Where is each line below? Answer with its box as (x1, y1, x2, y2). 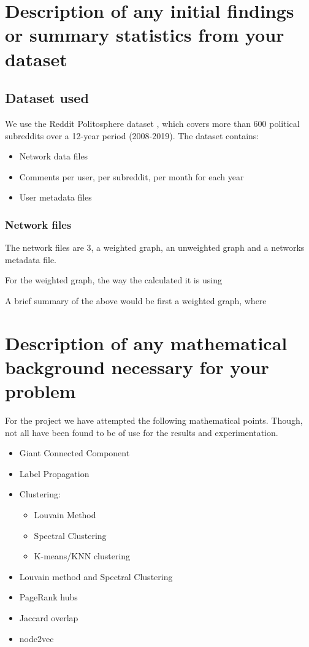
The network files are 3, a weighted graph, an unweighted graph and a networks (5, 241, 305, 254)
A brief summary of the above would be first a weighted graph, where (5, 294, 267, 307)
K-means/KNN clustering (34, 549, 131, 562)
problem (5, 378, 76, 404)
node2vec (19, 632, 54, 645)
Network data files (19, 150, 88, 163)
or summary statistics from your (5, 22, 284, 47)
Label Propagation (19, 467, 90, 480)
